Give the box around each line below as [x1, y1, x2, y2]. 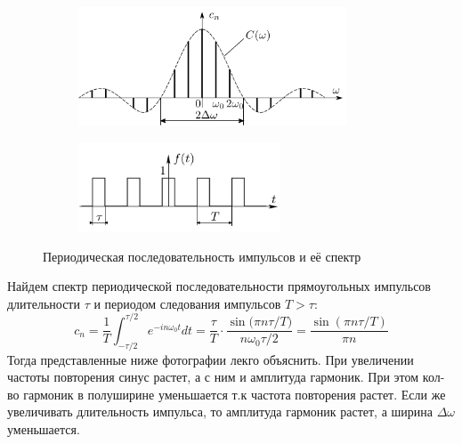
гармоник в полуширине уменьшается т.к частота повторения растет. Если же [23, 384, 446, 403]
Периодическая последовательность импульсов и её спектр [43, 246, 361, 265]
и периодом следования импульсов [93, 294, 281, 312]
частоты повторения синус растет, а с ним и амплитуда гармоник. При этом [7, 367, 419, 386]
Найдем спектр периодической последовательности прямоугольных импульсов [7, 277, 431, 295]
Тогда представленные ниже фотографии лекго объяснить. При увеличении [7, 350, 414, 368]
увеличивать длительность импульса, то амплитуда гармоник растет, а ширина [7, 402, 433, 421]
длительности [7, 294, 80, 312]
